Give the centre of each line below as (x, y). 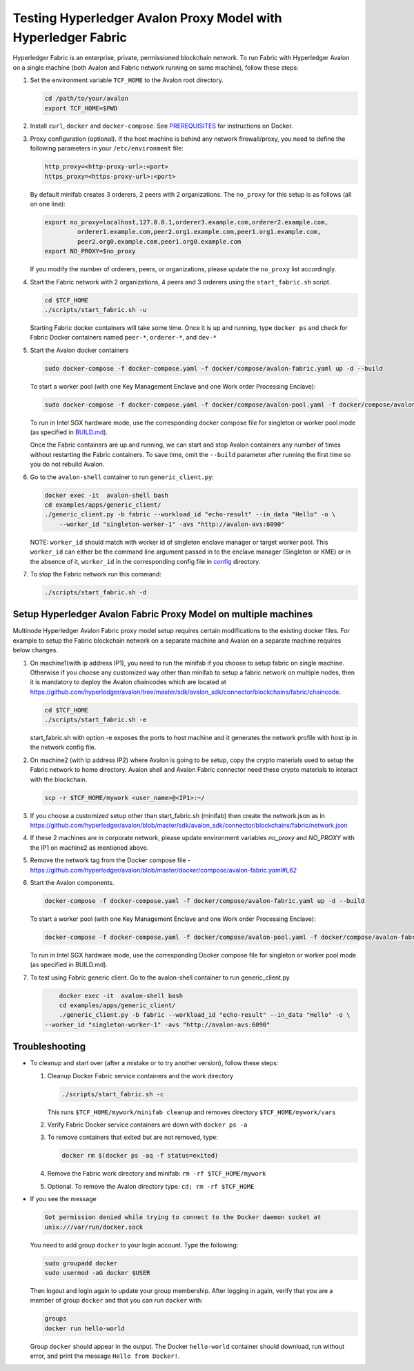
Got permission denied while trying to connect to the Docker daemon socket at (183, 1217)
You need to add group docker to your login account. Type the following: (134, 1245)
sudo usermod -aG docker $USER (98, 1273)
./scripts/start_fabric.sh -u (96, 310)
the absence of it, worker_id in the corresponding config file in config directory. (145, 561)
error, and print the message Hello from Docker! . (105, 1356)
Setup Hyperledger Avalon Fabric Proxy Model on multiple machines (163, 614)
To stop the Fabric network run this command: (96, 574)
